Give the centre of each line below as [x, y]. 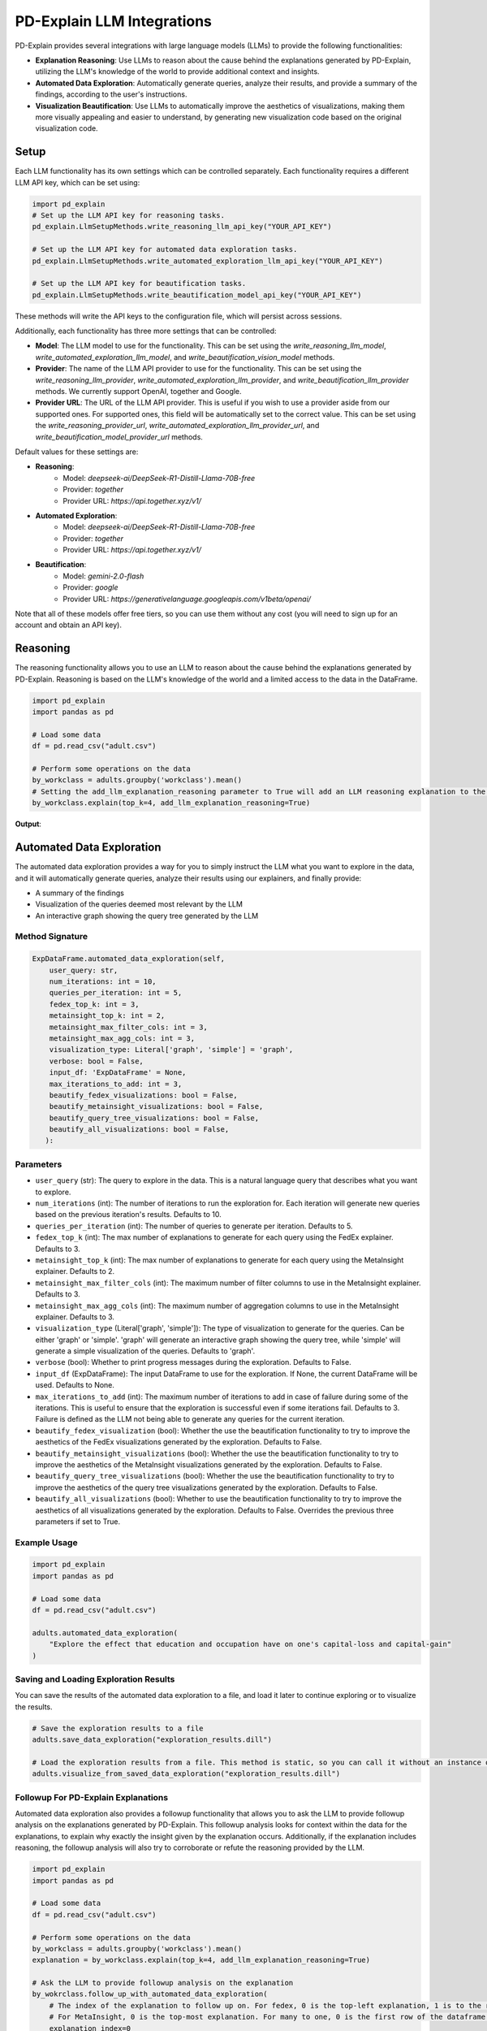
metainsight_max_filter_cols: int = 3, [129, 1027]
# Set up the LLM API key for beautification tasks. [139, 284]
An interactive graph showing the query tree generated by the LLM [147, 916]
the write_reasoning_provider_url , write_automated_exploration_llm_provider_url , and [177, 426]
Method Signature [52, 937]
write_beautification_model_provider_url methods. [119, 437]
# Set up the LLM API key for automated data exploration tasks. [165, 249]
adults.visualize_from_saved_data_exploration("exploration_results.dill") [186, 1774]
